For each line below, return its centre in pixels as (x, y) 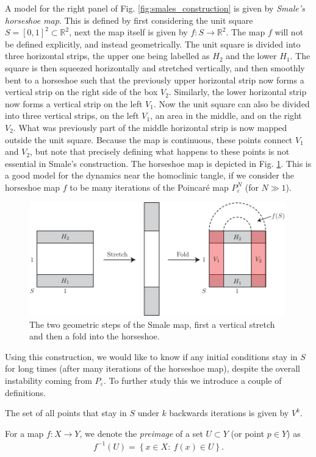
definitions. (25, 392)
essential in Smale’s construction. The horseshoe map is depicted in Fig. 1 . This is (158, 163)
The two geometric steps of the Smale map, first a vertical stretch (152, 324)
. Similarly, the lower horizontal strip (238, 92)
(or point (248, 433)
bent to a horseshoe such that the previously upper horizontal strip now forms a (155, 80)
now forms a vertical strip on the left (74, 103)
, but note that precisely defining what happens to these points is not (160, 151)
